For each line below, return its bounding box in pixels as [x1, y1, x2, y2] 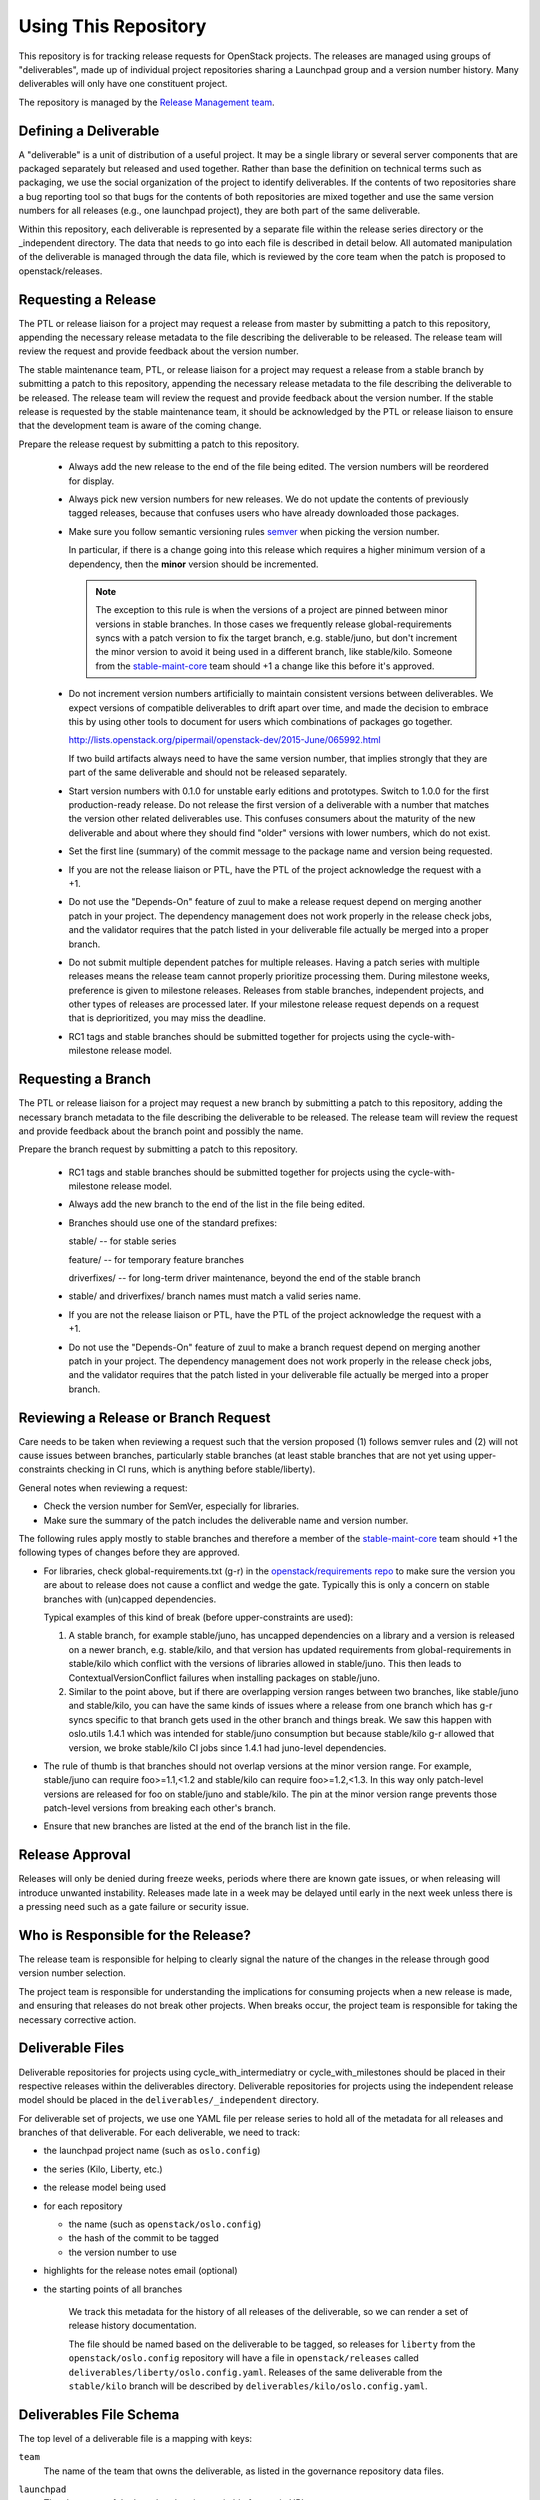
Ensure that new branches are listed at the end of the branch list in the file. [43, 1820, 351, 1832]
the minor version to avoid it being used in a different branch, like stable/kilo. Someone [95, 646, 453, 658]
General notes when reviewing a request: [18, 1481, 188, 1494]
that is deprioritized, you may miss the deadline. [68, 1012, 267, 1024]
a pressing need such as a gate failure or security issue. [18, 1901, 250, 1913]
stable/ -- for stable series [68, 1235, 177, 1247]
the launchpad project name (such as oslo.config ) [43, 2145, 261, 2157]
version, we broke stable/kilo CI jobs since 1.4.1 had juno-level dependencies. [68, 1741, 387, 1754]
